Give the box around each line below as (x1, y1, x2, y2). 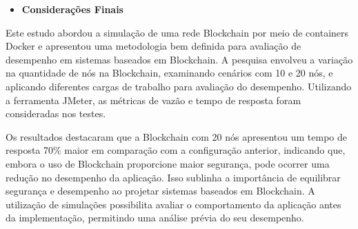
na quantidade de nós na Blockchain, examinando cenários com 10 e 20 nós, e (6, 66, 333, 80)
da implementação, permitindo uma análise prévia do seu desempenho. (6, 210, 304, 225)
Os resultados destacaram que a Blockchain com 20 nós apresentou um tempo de (6, 129, 347, 143)
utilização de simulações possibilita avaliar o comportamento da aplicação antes (6, 197, 341, 211)
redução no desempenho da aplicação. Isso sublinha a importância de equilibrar (6, 170, 341, 184)
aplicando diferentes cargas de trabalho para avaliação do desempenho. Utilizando (6, 79, 352, 93)
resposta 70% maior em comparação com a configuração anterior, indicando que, (6, 143, 346, 157)
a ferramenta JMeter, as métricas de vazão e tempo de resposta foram (6, 92, 301, 107)
